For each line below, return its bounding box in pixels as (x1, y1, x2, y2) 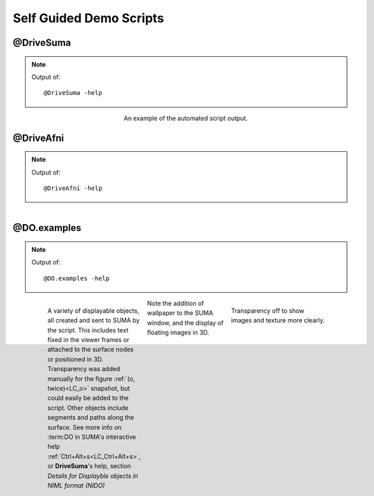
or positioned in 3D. (47, 354, 104, 364)
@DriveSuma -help (44, 89, 103, 97)
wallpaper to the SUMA (147, 309, 214, 317)
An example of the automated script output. (123, 114, 249, 122)
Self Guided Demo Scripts (12, 10, 164, 26)
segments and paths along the (47, 413, 134, 422)
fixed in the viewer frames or (47, 336, 130, 344)
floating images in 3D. (147, 328, 210, 336)
